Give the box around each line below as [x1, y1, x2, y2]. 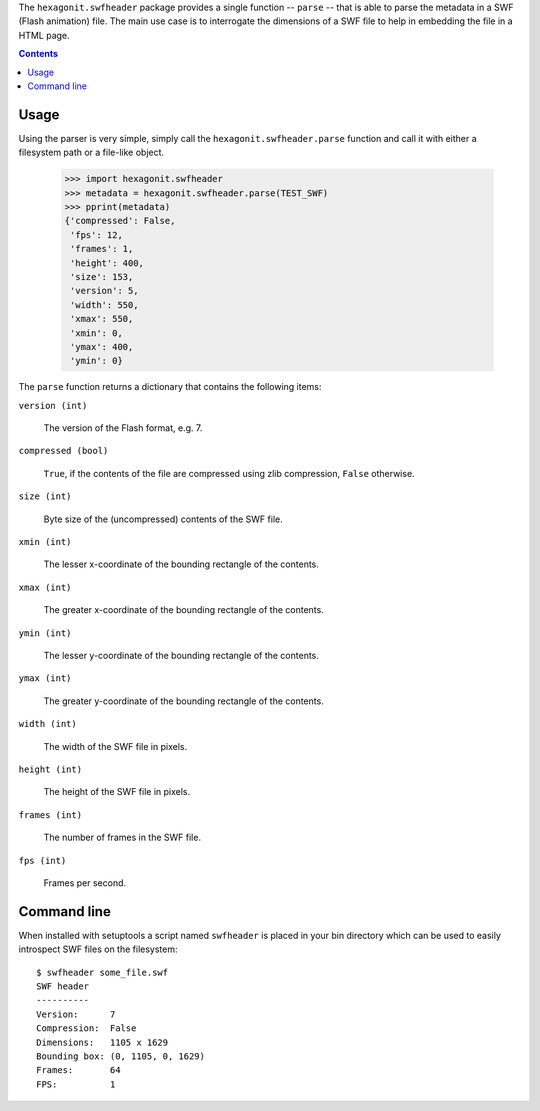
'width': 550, [70, 299, 139, 310]
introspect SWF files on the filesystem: [18, 943, 178, 955]
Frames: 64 [36, 1065, 121, 1076]
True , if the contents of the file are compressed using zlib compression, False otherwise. [43, 467, 415, 479]
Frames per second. [43, 876, 127, 889]
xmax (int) [18, 581, 72, 593]
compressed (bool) [18, 445, 109, 457]
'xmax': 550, [70, 313, 134, 325]
